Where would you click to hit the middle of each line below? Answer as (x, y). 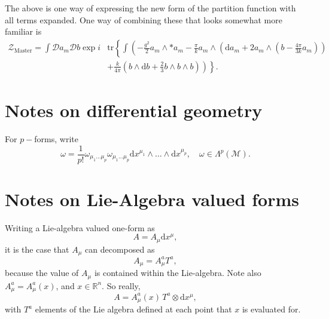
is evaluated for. (271, 309)
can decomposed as (120, 249)
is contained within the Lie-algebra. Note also (178, 273)
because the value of (42, 273)
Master (23, 50)
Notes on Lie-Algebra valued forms (152, 199)
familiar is (23, 31)
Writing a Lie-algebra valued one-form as (80, 227)
